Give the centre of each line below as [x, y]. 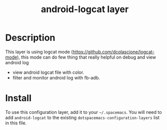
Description [30, 38]
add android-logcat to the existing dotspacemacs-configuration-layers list [82, 117]
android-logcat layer [85, 9]
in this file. [16, 123]
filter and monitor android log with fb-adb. [56, 77]
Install [18, 98]
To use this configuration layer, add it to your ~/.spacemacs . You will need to [84, 112]
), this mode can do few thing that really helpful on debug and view [87, 57]
